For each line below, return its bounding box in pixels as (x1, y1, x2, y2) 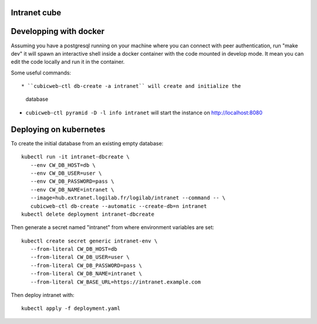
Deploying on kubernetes (11, 124, 106, 134)
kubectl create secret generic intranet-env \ (21, 237, 158, 244)
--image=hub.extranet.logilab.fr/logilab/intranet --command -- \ (30, 195, 226, 202)
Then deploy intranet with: (11, 292, 75, 299)
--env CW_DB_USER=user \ (30, 170, 102, 176)
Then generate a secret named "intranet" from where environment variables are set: (11, 224, 214, 231)
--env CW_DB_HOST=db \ (30, 162, 96, 168)
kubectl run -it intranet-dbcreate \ (21, 154, 130, 161)
